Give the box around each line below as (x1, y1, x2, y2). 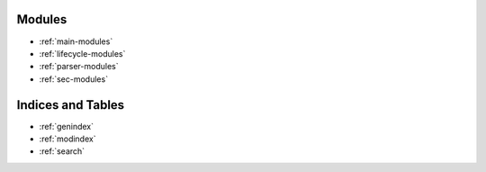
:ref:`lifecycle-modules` (39, 48, 126, 59)
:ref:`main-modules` (39, 36, 113, 47)
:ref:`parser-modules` (39, 61, 119, 72)
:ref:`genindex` (39, 121, 94, 131)
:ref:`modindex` (39, 133, 96, 144)
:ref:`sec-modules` (39, 73, 108, 85)
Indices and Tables (16, 97, 125, 113)
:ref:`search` (39, 146, 85, 157)
